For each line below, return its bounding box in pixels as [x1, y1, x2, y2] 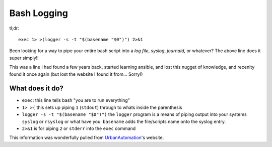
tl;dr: [9, 25, 20, 31]
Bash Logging [9, 8, 68, 19]
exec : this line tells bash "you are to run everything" [22, 97, 130, 103]
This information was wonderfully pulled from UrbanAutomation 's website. [9, 134, 164, 140]
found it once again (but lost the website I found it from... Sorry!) [9, 71, 143, 77]
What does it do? [9, 84, 64, 93]
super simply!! [9, 55, 39, 61]
